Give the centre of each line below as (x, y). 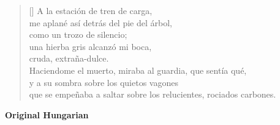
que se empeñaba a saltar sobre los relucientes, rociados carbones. (153, 94)
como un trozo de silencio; (78, 34)
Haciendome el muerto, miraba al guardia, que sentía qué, (138, 70)
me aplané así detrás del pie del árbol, (100, 22)
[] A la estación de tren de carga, (91, 10)
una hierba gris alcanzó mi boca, (90, 46)
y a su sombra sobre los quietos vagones (104, 82)
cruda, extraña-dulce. (69, 58)
